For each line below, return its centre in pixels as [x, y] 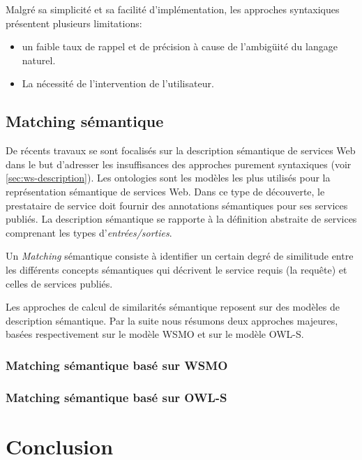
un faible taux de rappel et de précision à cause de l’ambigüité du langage [180, 46]
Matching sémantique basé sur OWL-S [116, 397]
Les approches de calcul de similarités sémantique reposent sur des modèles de [173, 307]
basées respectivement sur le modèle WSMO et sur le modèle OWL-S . [155, 334]
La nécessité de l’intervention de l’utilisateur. [118, 83]
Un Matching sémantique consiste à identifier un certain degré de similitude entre [180, 256]
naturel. [39, 60]
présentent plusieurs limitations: [74, 23]
